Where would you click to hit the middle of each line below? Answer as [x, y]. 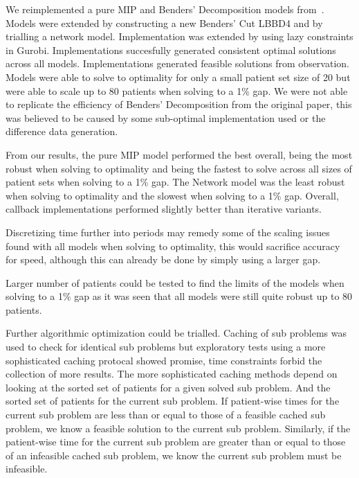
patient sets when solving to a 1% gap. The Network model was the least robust [175, 182]
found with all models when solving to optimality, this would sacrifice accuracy [173, 246]
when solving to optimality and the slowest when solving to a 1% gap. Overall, [172, 195]
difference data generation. [62, 131]
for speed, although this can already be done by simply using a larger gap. [163, 259]
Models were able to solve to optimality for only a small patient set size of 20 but [178, 77]
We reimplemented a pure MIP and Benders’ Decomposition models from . [165, 9]
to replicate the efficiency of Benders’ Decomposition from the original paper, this [179, 104]
